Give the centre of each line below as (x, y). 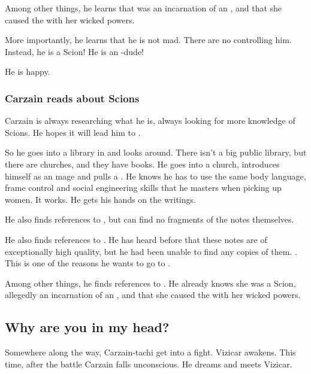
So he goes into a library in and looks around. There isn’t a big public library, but (156, 152)
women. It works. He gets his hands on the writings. (100, 199)
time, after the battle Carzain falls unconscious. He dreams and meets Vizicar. (149, 364)
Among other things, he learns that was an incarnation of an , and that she (144, 8)
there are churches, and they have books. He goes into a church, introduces (142, 164)
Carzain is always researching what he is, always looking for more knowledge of (150, 121)
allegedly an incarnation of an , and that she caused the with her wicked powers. (153, 295)
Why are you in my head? (87, 327)
